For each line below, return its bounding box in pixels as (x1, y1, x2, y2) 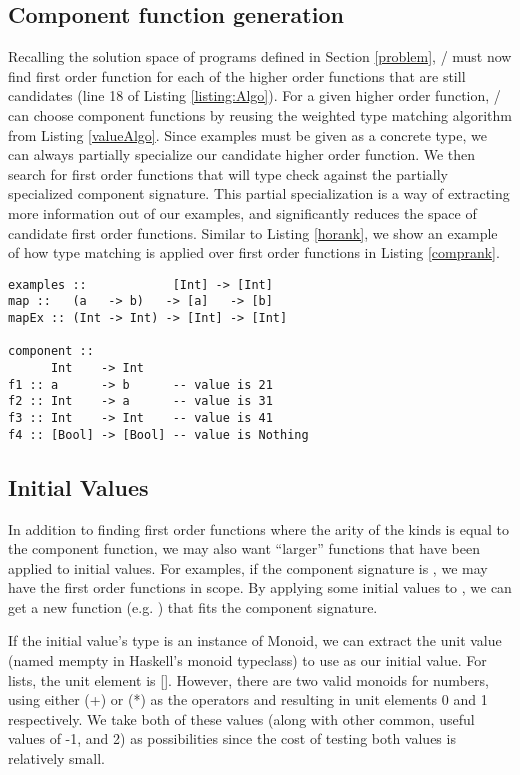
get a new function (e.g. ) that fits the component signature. (8, 596, 378, 617)
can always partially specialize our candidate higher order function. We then (8, 144, 476, 165)
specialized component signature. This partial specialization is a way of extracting (8, 183, 510, 204)
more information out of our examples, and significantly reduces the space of (8, 202, 477, 223)
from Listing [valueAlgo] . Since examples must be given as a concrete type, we (8, 124, 487, 145)
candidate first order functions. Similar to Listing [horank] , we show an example (8, 222, 498, 243)
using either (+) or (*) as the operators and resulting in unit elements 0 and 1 (8, 689, 488, 710)
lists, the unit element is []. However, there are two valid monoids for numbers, (8, 669, 489, 690)
